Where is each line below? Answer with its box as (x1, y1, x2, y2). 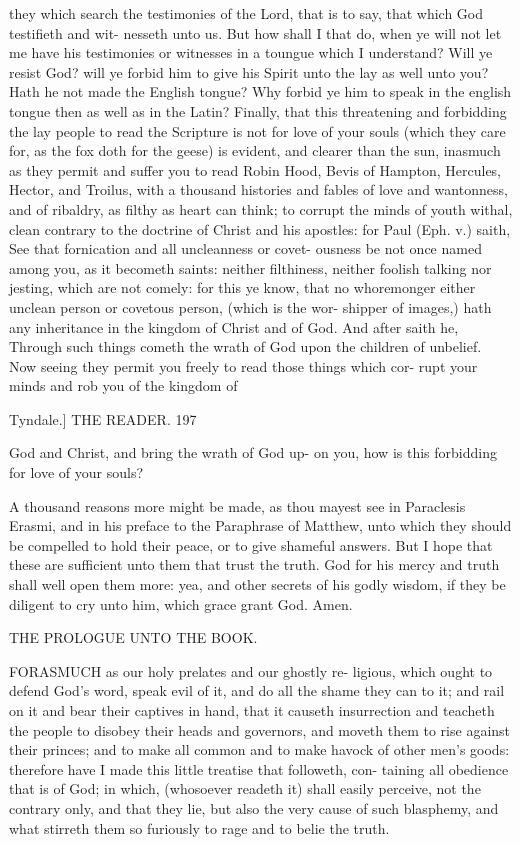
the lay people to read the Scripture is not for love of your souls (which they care (9, 120, 506, 141)
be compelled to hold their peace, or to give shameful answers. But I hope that (9, 534, 493, 555)
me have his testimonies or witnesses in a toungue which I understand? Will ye (9, 42, 493, 63)
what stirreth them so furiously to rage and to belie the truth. (9, 817, 390, 838)
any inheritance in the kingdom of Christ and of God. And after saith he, (9, 316, 459, 337)
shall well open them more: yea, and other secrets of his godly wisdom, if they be (9, 574, 506, 595)
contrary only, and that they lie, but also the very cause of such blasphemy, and (9, 797, 499, 818)
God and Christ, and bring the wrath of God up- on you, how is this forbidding (9, 442, 497, 463)
